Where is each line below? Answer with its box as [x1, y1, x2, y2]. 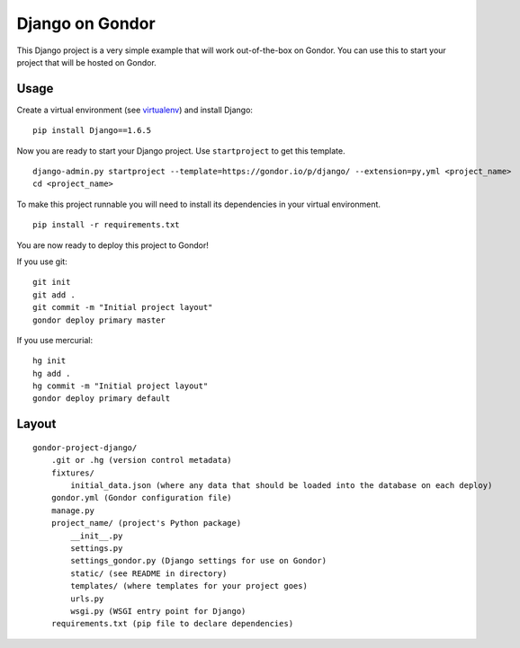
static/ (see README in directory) [70, 568, 228, 579]
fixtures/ [50, 467, 94, 478]
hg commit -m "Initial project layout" [32, 381, 209, 391]
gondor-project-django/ [32, 442, 138, 453]
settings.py [70, 544, 123, 554]
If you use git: [16, 256, 67, 267]
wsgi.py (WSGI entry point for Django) [70, 606, 247, 616]
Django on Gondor [16, 13, 157, 33]
